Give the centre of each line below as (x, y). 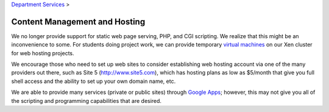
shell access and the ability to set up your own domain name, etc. (94, 81)
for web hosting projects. (43, 53)
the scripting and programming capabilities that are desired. (86, 100)
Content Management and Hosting (78, 21)
